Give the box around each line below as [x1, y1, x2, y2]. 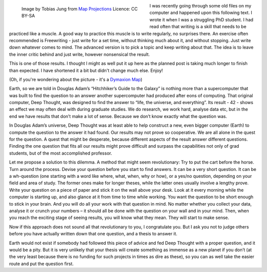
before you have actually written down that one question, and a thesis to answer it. [9, 231, 178, 237]
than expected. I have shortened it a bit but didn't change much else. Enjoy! [9, 67, 163, 73]
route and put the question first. [9, 261, 74, 267]
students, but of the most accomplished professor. [9, 150, 112, 156]
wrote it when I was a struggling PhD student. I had [149, 16, 254, 22]
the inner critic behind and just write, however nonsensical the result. [9, 51, 150, 57]
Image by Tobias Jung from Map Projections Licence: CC [21, 5, 138, 12]
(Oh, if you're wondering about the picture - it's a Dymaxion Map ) [9, 76, 143, 82]
